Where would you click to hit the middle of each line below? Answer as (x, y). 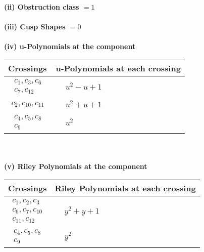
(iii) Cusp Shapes (35, 27)
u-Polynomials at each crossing (118, 68)
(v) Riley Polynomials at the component (76, 166)
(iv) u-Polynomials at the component (70, 46)
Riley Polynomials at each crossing (125, 188)
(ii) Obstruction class (42, 7)
